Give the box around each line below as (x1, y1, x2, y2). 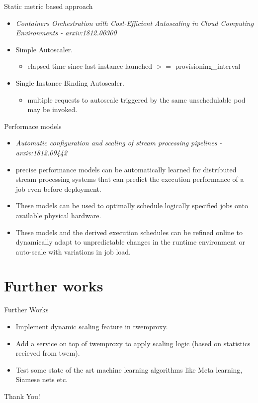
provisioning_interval (175, 61, 241, 71)
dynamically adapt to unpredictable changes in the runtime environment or (15, 237, 245, 247)
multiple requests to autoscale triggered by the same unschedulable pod (27, 94, 246, 105)
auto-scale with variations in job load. (15, 246, 131, 257)
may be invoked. (27, 104, 78, 115)
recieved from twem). (15, 348, 80, 358)
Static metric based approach (4, 1, 93, 11)
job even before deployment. (15, 183, 101, 194)
